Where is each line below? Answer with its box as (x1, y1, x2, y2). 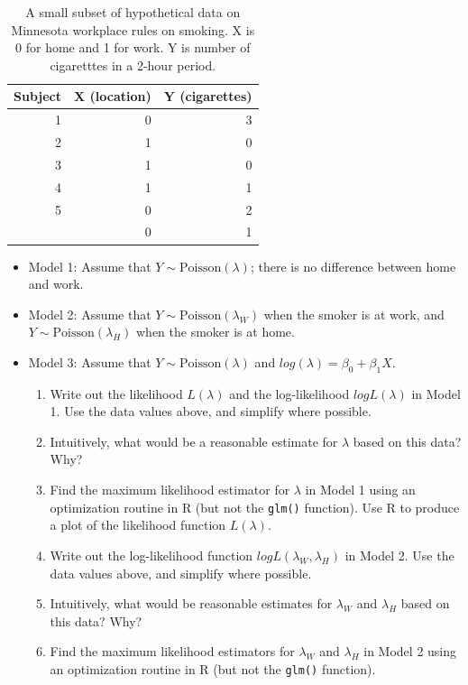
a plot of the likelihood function (50, 515, 226, 534)
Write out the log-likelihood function (50, 545, 253, 564)
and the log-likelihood (229, 384, 350, 403)
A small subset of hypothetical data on (25, 3, 241, 21)
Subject (14, 87, 61, 106)
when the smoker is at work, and (263, 304, 445, 323)
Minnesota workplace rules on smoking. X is (11, 20, 255, 39)
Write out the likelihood (50, 384, 183, 403)
